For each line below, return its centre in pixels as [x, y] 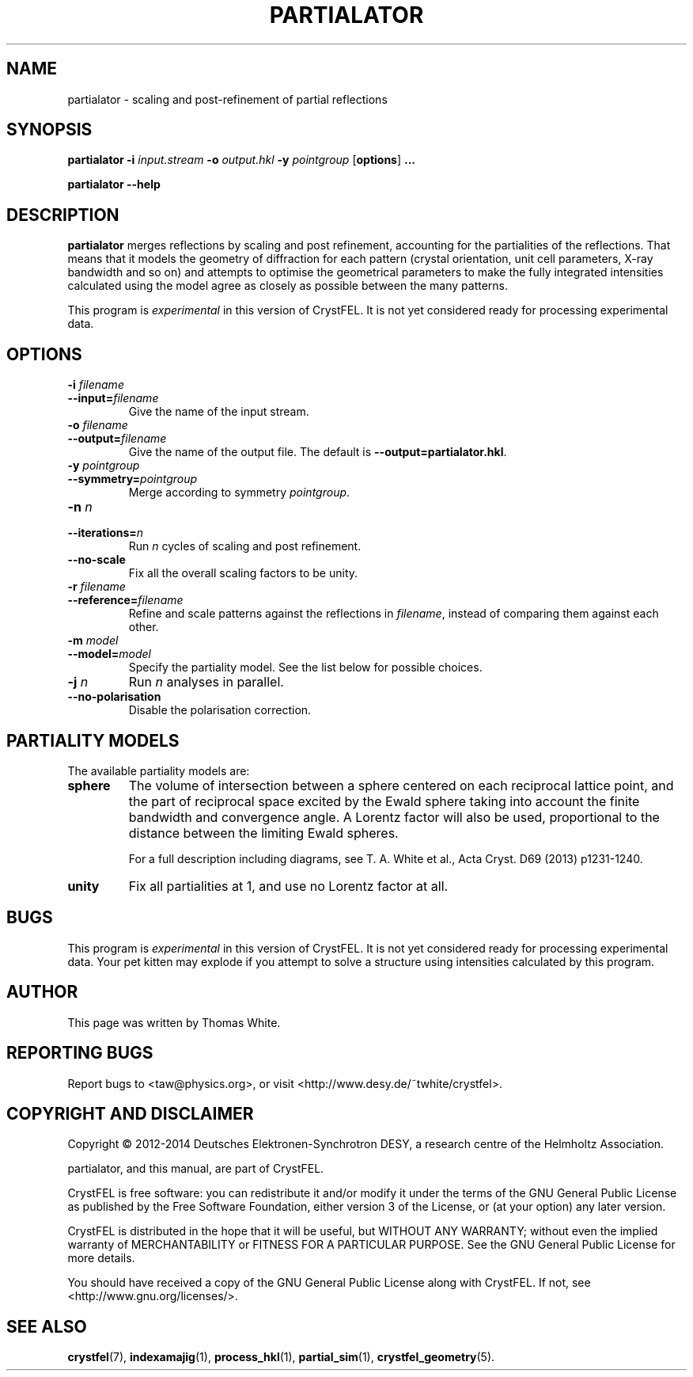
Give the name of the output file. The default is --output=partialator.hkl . [318, 452]
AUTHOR [42, 992]
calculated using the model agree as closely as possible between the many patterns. [288, 286]
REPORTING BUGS [80, 1053]
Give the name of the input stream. [219, 412]
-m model [93, 641]
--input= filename [113, 398]
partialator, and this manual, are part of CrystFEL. [196, 1169]
